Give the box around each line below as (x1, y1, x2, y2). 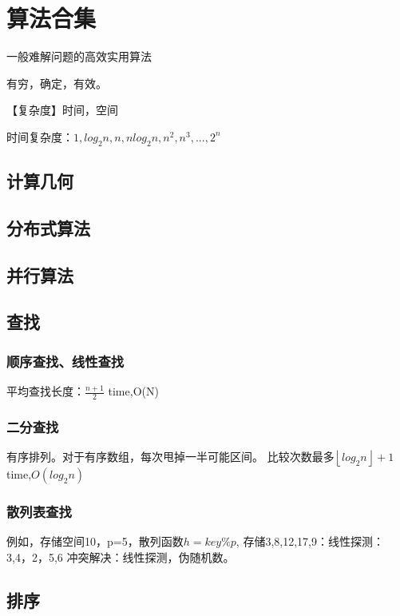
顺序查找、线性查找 (6, 351, 125, 371)
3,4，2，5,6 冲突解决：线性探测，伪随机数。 (6, 548, 235, 565)
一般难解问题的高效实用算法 (6, 48, 152, 65)
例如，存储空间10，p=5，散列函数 (6, 533, 184, 550)
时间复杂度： (6, 128, 73, 145)
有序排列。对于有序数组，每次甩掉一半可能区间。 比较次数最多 (6, 448, 335, 465)
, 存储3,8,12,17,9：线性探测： (236, 533, 384, 550)
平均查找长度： (6, 383, 85, 399)
